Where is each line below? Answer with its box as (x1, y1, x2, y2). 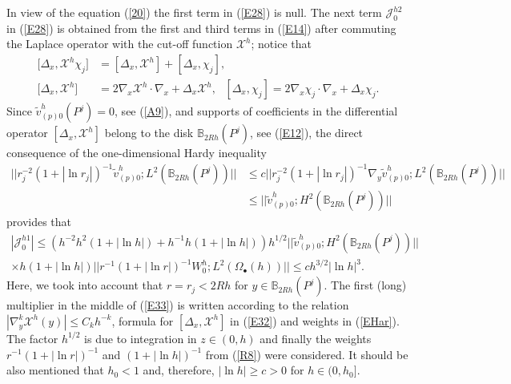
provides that (6, 213, 72, 230)
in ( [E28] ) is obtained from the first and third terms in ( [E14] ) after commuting (6, 19, 396, 36)
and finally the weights (260, 329, 372, 346)
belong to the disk (104, 124, 194, 141)
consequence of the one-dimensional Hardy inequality (6, 144, 267, 161)
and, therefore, (143, 362, 215, 378)
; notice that (251, 35, 312, 52)
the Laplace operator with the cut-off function (6, 35, 233, 52)
